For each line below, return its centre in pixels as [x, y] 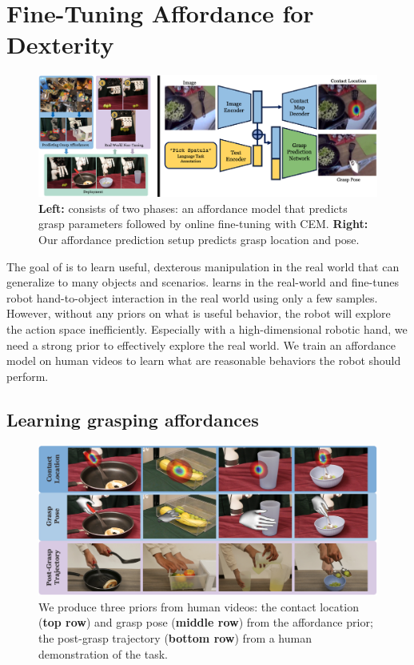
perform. [28, 376]
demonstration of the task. [103, 653]
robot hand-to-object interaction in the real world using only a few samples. [192, 297]
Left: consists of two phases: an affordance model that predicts [193, 208]
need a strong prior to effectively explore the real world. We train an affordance [201, 345]
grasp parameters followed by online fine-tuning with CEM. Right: [203, 224]
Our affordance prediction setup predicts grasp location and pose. [199, 240]
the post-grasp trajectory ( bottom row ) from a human [175, 637]
